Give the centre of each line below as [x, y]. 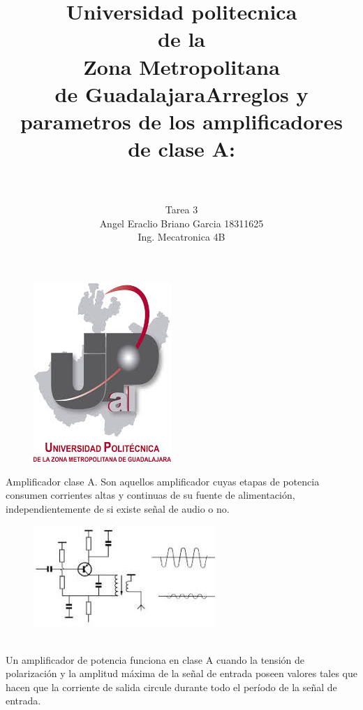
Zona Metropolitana [181, 66]
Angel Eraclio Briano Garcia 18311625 [181, 223]
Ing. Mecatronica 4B [181, 237]
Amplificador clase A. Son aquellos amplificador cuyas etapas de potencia [163, 481]
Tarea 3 [181, 210]
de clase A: [181, 149]
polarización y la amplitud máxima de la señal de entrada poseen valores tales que [182, 673]
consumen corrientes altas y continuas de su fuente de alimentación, [150, 495]
